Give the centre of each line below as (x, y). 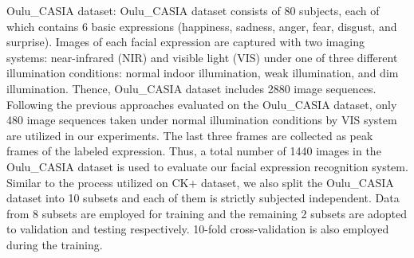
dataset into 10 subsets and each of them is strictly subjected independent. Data (203, 198)
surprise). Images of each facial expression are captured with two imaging (185, 42)
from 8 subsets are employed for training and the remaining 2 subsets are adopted (207, 213)
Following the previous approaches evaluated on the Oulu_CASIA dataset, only (202, 104)
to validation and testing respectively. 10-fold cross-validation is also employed (198, 229)
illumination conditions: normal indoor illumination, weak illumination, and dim (203, 73)
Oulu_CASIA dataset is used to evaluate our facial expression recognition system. (207, 166)
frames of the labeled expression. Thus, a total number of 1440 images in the (194, 151)
